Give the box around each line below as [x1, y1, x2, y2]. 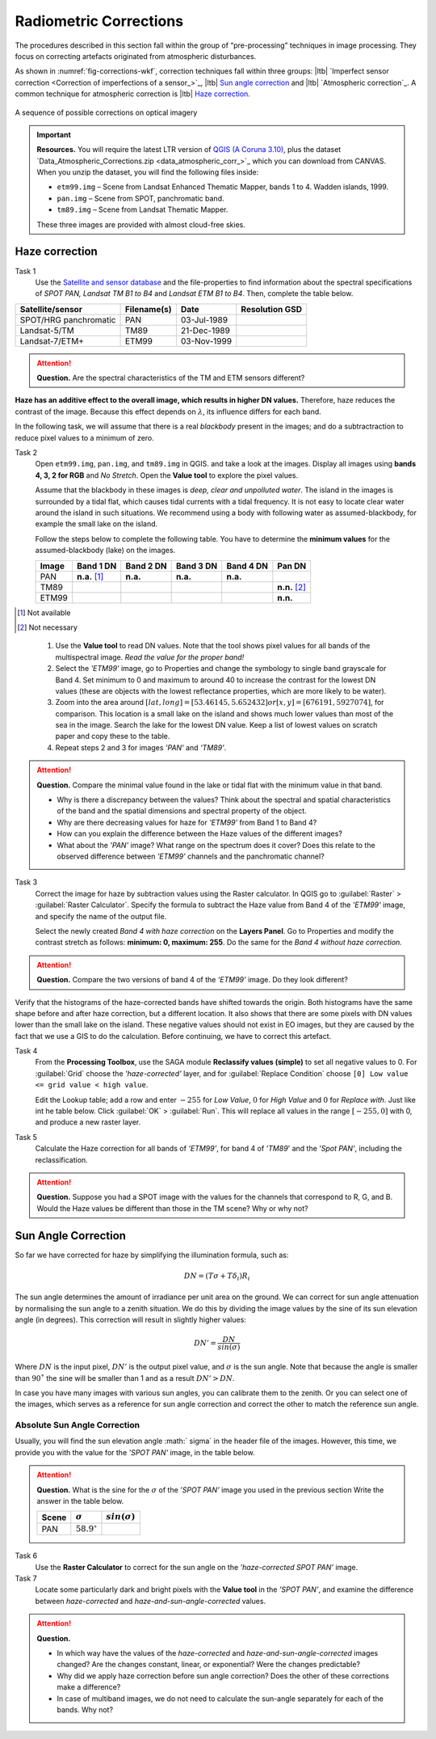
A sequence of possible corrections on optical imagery [15, 108, 198, 117]
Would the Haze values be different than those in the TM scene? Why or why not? [36, 1203, 308, 1213]
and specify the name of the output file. [35, 911, 167, 921]
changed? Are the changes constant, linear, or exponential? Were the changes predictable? [57, 1660, 361, 1669]
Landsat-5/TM [19, 324, 74, 336]
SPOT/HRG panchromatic [19, 314, 116, 325]
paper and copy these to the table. [55, 732, 170, 741]
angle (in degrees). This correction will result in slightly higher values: [15, 1315, 246, 1325]
